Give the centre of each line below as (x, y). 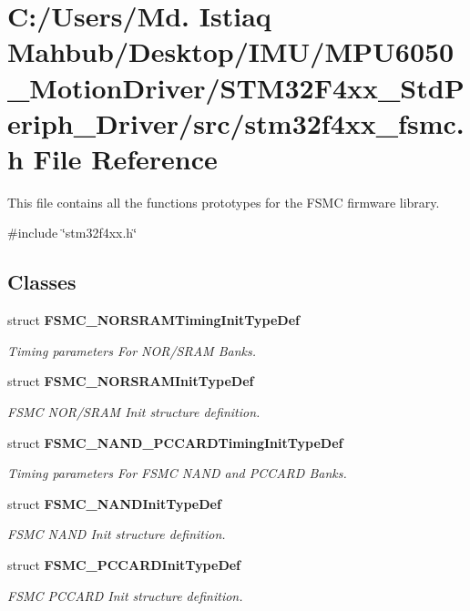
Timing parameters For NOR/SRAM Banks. (132, 350)
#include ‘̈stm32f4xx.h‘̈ (72, 233)
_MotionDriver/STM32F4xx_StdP (236, 87)
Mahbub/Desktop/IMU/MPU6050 (231, 51)
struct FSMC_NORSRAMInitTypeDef (131, 381)
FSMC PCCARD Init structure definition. (125, 595)
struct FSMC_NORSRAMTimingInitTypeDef (153, 320)
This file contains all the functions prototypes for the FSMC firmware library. (224, 202)
